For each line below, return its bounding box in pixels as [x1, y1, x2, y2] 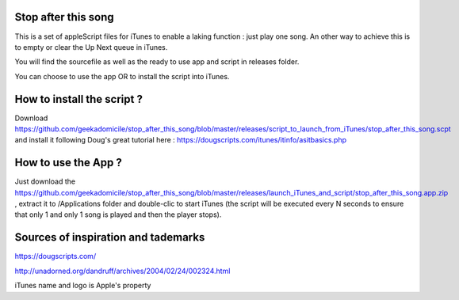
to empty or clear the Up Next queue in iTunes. [14, 42, 168, 51]
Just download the [14, 177, 75, 186]
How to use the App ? [14, 156, 122, 169]
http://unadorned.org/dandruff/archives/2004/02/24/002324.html [14, 266, 231, 275]
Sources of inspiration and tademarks [14, 230, 205, 245]
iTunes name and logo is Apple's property [14, 281, 151, 291]
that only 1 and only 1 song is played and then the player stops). [14, 210, 222, 219]
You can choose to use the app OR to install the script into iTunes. [14, 71, 230, 81]
